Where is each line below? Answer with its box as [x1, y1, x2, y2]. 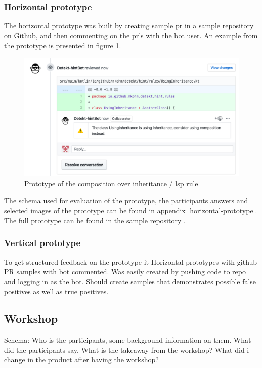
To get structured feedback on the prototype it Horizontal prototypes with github [4, 256, 257, 267]
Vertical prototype [4, 236, 81, 249]
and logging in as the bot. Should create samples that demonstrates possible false [4, 276, 256, 287]
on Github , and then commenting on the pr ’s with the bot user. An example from [4, 30, 258, 40]
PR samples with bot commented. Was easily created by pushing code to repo [4, 266, 246, 277]
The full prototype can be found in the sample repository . [4, 215, 186, 225]
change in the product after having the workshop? [4, 354, 159, 365]
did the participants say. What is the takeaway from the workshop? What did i [4, 344, 249, 355]
